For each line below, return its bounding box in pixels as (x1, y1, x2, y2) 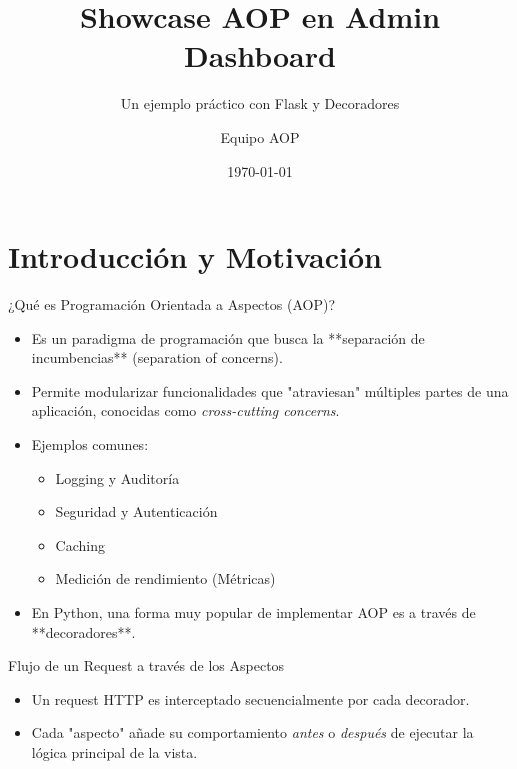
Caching (55, 534, 105, 555)
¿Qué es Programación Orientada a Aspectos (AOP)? (8, 294, 335, 315)
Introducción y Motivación (8, 236, 382, 277)
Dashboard (184, 35, 336, 76)
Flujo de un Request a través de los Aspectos (8, 655, 285, 676)
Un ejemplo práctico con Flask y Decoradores (120, 93, 400, 114)
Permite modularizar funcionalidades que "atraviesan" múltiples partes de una (31, 380, 509, 401)
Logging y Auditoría (55, 467, 180, 488)
